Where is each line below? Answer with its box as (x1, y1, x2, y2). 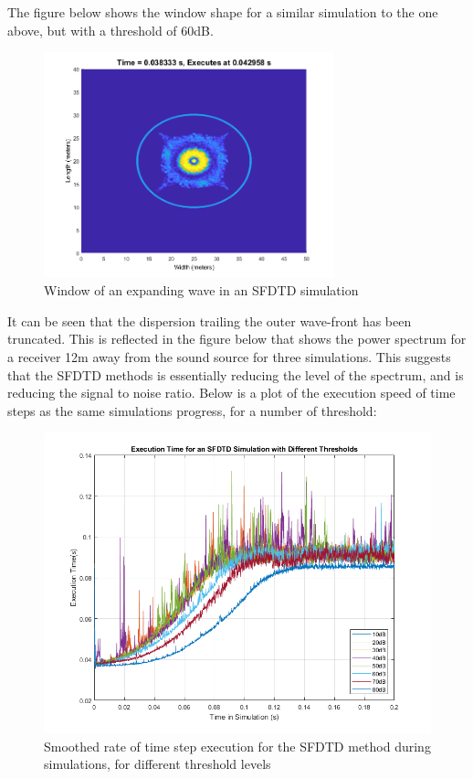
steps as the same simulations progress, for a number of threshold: (7, 400, 377, 420)
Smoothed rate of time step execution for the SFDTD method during (44, 736, 431, 755)
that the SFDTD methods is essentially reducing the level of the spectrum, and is (7, 365, 464, 384)
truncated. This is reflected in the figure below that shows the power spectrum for (7, 329, 467, 348)
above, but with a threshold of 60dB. (7, 20, 214, 39)
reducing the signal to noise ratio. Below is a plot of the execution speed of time (7, 383, 456, 402)
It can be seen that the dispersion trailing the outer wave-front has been (7, 311, 412, 330)
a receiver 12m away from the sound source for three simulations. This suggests (7, 347, 451, 366)
